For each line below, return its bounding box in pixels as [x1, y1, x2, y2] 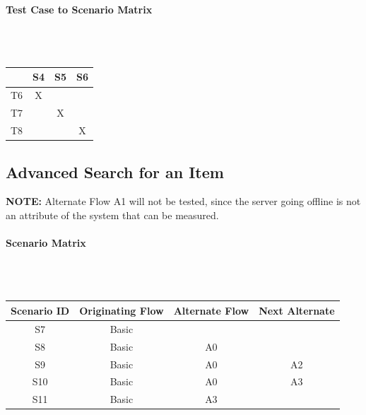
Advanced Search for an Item [6, 160, 224, 182]
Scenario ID [11, 303, 70, 317]
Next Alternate [259, 303, 335, 317]
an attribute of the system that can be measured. [6, 207, 219, 222]
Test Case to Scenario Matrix [6, 1, 153, 16]
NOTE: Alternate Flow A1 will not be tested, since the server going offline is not [6, 194, 361, 209]
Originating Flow [79, 303, 164, 317]
